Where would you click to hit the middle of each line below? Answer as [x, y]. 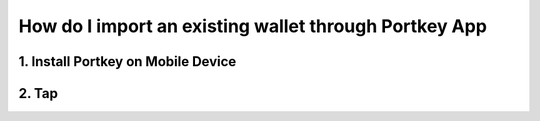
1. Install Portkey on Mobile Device [127, 61]
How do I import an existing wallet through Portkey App [252, 26]
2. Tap [38, 93]
